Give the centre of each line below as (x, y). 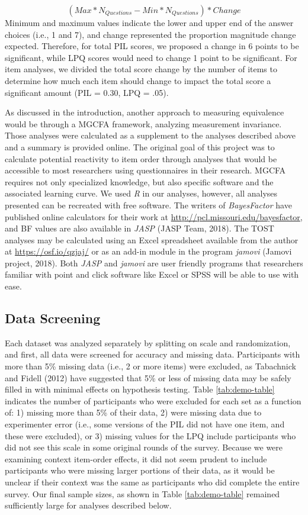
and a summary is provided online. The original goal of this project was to (140, 147)
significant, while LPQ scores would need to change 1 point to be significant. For (151, 57)
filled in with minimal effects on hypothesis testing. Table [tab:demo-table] (140, 389)
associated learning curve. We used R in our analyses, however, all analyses (141, 193)
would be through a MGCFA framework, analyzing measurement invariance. (143, 123)
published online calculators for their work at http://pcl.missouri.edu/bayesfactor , (154, 216)
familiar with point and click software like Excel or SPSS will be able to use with (152, 274)
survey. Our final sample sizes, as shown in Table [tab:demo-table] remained (142, 493)
